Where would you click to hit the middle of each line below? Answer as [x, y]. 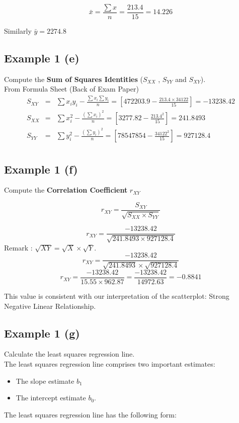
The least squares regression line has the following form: [90, 414]
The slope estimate [45, 380]
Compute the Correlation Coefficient [66, 190]
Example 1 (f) [41, 169]
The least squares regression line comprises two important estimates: [110, 363]
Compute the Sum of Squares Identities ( [73, 79]
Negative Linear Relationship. [50, 306]
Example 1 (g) [42, 333]
